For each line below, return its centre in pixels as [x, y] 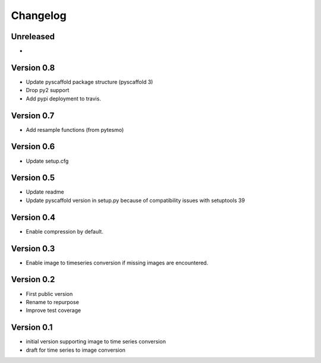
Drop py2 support [48, 90]
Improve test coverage [53, 310]
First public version [49, 293]
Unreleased [33, 37]
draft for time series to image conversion [76, 350]
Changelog [39, 15]
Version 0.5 [33, 178]
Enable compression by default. [64, 231]
